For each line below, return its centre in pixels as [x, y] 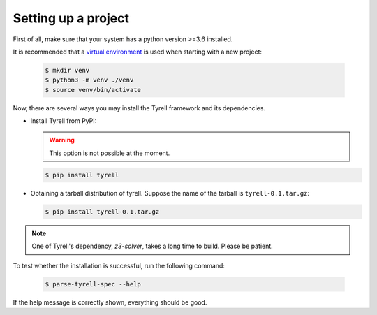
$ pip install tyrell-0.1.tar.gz [102, 212]
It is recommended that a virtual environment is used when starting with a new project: [137, 52]
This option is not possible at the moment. [110, 153]
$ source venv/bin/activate [93, 90]
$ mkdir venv [67, 70]
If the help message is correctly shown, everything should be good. [110, 302]
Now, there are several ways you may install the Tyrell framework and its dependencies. [139, 108]
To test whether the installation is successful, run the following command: [119, 265]
